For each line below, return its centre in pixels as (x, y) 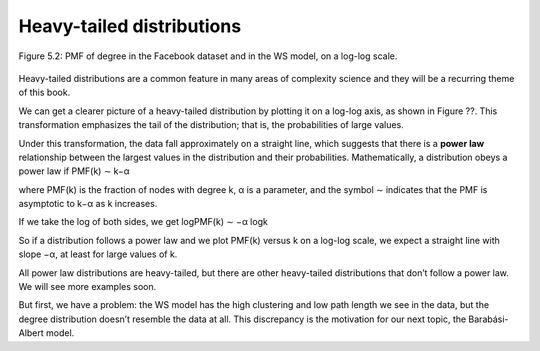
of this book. (44, 92)
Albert (31, 333)
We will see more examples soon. (87, 287)
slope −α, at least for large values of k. (98, 254)
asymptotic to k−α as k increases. (88, 204)
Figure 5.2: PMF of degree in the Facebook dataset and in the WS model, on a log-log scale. (208, 56)
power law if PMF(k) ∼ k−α (74, 171)
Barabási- (488, 319)
